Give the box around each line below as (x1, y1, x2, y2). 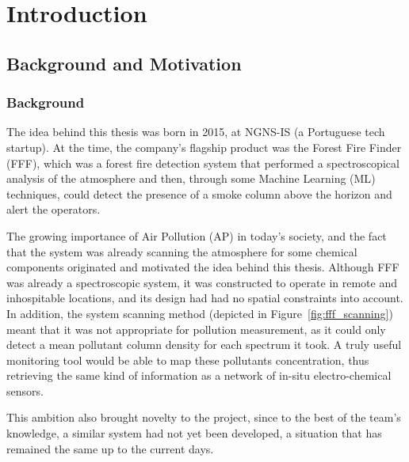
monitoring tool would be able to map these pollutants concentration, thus (6, 351, 369, 368)
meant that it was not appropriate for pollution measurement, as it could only (6, 320, 386, 337)
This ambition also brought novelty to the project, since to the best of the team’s (6, 409, 401, 426)
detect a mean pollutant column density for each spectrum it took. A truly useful (6, 336, 402, 353)
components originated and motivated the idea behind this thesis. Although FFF (6, 259, 399, 275)
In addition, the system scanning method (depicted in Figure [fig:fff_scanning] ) (6, 305, 393, 321)
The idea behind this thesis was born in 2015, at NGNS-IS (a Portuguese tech (6, 123, 385, 140)
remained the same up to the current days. (6, 440, 214, 456)
